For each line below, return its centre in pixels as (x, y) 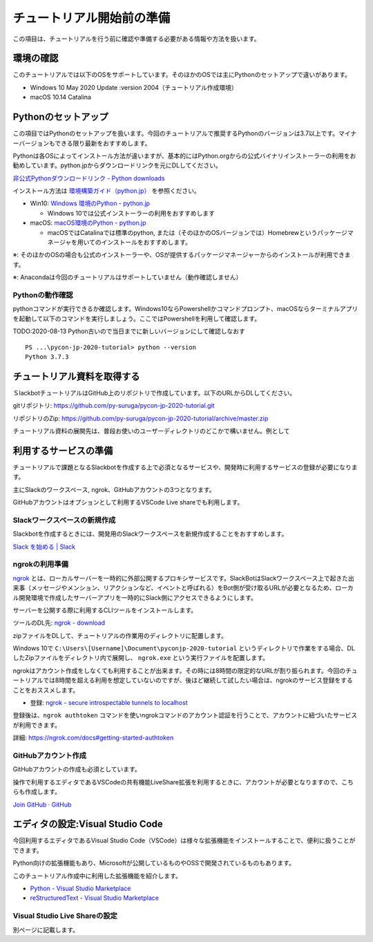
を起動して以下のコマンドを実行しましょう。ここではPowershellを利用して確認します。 (137, 319)
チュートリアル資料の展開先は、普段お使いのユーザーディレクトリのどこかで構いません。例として (151, 431)
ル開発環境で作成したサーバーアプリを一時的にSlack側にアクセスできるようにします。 (135, 597)
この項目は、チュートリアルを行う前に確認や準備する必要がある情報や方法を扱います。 (136, 39)
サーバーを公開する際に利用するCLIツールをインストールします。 (105, 610)
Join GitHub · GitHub (42, 804)
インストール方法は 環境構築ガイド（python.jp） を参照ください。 (106, 191)
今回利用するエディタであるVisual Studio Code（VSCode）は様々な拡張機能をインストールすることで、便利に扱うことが (184, 840)
